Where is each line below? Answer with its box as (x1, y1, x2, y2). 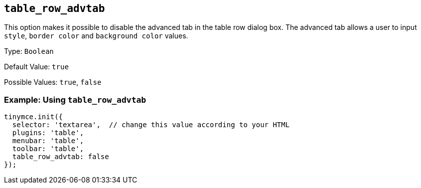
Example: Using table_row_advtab (4, 94, 146, 105)
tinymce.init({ (4, 113, 63, 121)
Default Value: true (4, 62, 69, 71)
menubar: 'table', (12, 137, 84, 145)
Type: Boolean (4, 47, 54, 56)
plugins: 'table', (12, 129, 84, 137)
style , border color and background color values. (4, 31, 188, 40)
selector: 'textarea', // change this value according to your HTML (12, 121, 290, 129)
